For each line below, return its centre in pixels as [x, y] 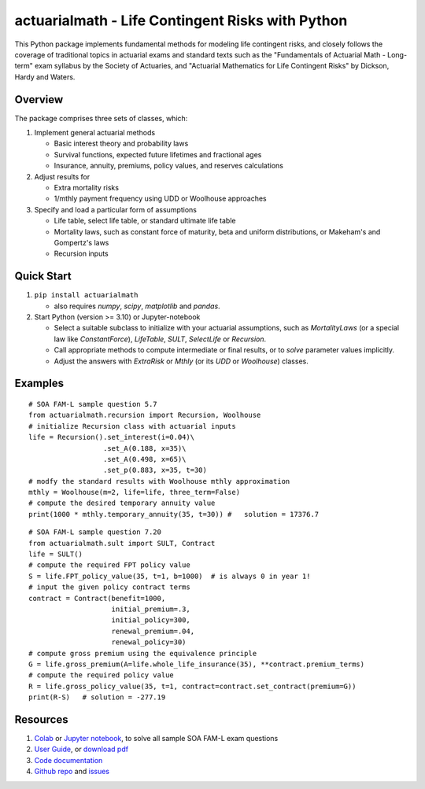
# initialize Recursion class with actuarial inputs [132, 426]
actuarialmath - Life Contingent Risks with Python [181, 20]
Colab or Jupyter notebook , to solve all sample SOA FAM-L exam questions [156, 739]
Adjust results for [62, 176]
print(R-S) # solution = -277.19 [97, 697]
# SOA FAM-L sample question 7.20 [95, 532]
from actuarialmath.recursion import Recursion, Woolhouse [145, 415]
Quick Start [43, 277]
